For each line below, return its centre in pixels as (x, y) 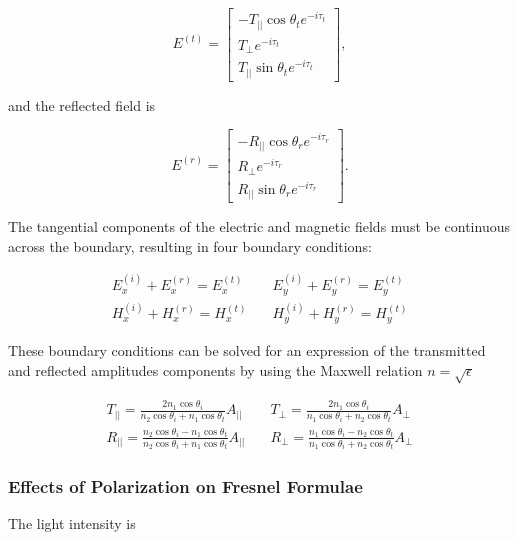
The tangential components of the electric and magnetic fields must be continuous (259, 226)
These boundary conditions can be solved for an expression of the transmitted (247, 349)
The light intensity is (72, 523)
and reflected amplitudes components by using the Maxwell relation (215, 369)
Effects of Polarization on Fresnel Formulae (185, 486)
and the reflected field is (82, 104)
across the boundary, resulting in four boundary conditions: (190, 245)
